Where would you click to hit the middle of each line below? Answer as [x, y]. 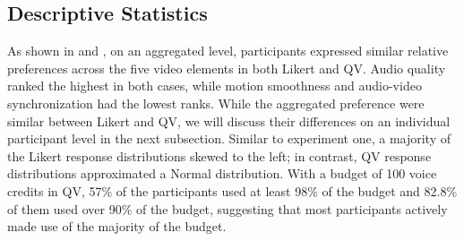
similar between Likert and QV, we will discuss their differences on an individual [229, 120]
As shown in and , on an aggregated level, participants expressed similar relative [228, 51]
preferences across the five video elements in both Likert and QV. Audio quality [227, 68]
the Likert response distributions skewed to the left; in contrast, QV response [219, 155]
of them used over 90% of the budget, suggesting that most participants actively [228, 208]
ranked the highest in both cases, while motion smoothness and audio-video [215, 86]
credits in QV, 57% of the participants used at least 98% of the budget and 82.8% [232, 190]
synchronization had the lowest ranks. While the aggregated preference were [216, 103]
